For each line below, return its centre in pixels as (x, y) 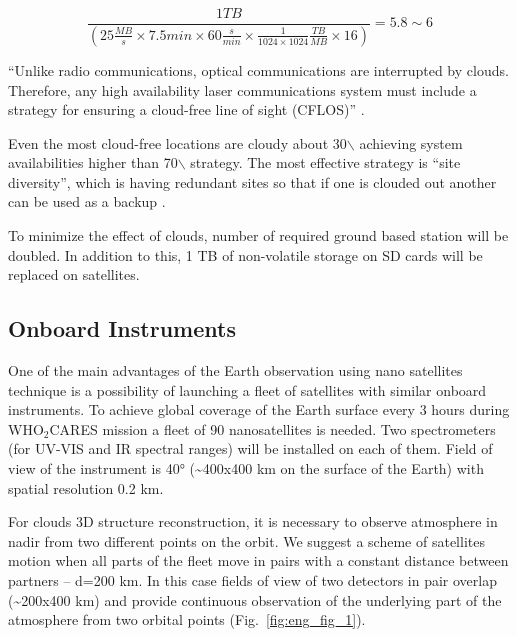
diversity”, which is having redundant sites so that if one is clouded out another (252, 181)
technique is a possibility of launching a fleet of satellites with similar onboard (247, 389)
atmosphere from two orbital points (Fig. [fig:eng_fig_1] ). (187, 619)
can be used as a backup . (87, 201)
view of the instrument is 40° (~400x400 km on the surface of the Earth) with (246, 468)
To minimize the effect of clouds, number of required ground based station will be (258, 235)
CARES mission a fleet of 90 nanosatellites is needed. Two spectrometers (272, 428)
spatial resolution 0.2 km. (86, 487)
